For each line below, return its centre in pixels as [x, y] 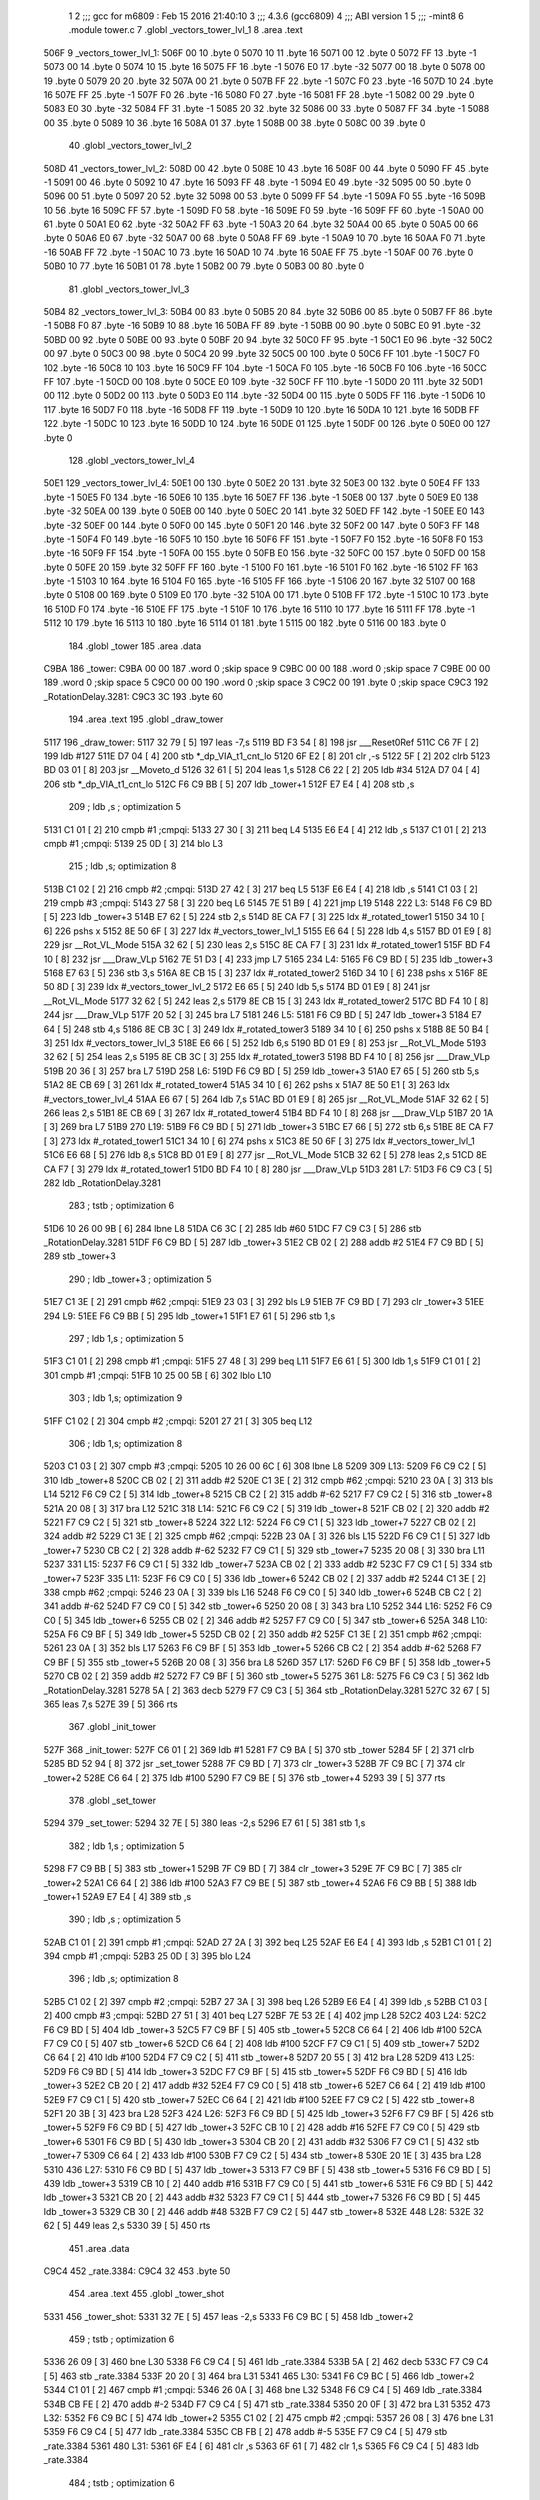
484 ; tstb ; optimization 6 [121, 2482]
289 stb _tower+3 [80, 1256]
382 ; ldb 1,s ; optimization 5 [126, 1846]
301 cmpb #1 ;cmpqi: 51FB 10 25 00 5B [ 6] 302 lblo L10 [157, 1375]
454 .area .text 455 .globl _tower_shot [146, 2294]
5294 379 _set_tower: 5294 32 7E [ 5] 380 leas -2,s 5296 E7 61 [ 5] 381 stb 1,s [204, 1823]
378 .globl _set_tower [112, 1800]
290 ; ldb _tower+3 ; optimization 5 [140, 1279]
